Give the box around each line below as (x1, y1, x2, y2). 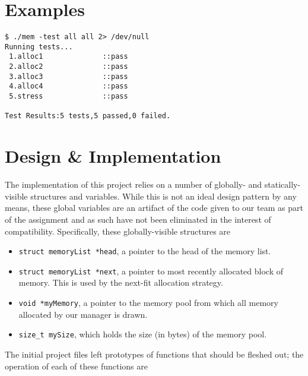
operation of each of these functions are (5, 359, 148, 372)
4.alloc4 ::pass (9, 82, 128, 91)
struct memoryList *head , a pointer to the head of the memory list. (18, 245, 271, 257)
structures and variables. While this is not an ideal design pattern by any (30, 189, 297, 202)
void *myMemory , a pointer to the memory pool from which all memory (18, 296, 278, 309)
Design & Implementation (5, 144, 221, 168)
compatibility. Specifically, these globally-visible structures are (5, 225, 231, 237)
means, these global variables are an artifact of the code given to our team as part (5, 201, 303, 214)
